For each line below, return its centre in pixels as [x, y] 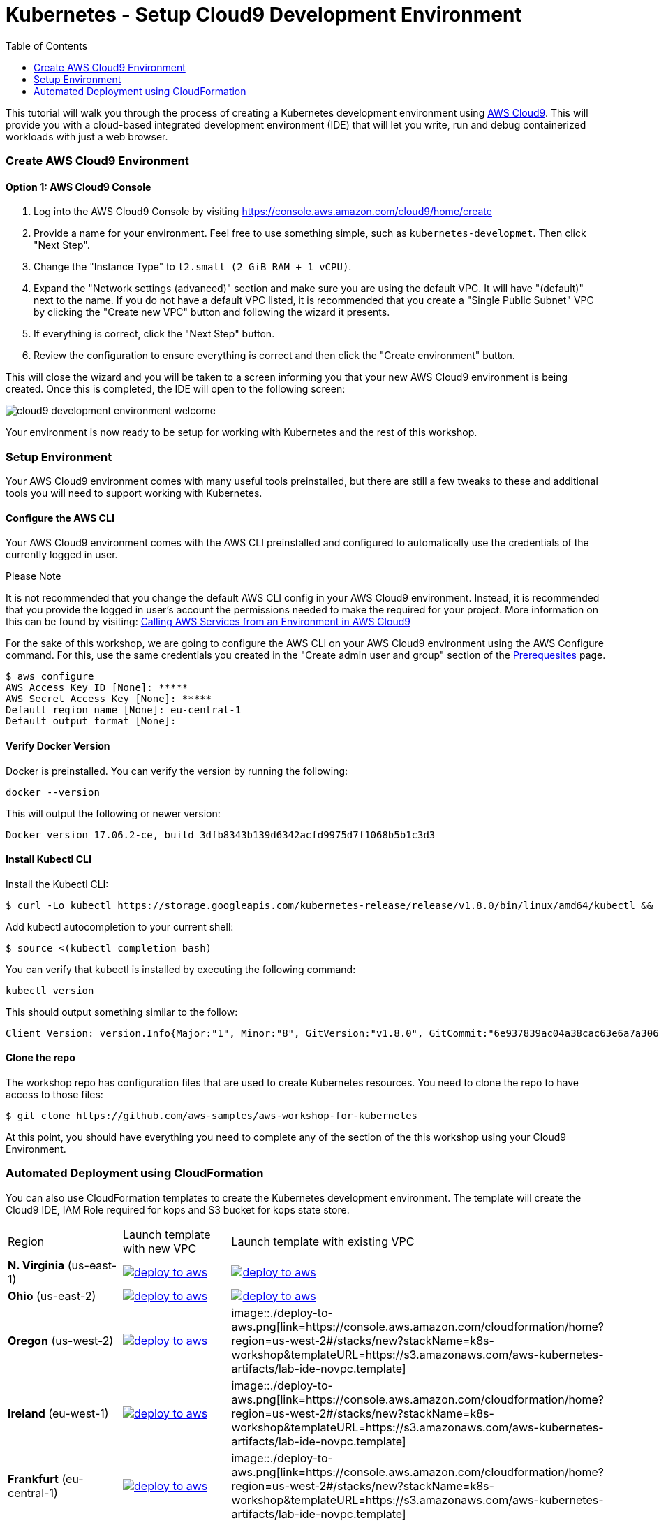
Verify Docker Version [58, 745]
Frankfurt [33, 1479]
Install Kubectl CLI [49, 859]
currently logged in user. [62, 555]
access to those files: [54, 1094]
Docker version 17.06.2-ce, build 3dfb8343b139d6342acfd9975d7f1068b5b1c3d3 [221, 835]
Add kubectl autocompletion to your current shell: [120, 926]
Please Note [34, 576]
